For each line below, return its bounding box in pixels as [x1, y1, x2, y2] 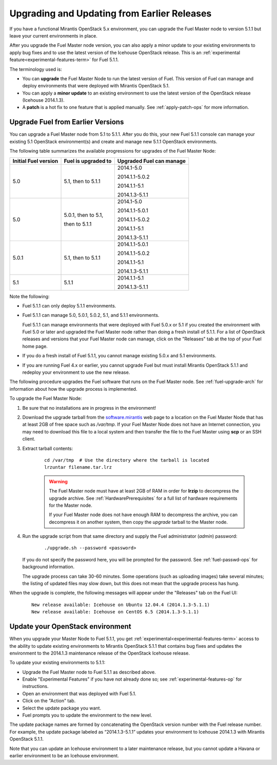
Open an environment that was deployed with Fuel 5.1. [22, 690, 136, 697]
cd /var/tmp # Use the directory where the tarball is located [44, 457, 210, 463]
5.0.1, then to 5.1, [64, 211, 104, 218]
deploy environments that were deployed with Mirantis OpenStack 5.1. [22, 83, 170, 89]
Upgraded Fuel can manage [117, 157, 186, 165]
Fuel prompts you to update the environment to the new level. [22, 712, 152, 718]
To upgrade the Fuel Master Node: [9, 395, 82, 402]
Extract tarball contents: [22, 445, 73, 451]
